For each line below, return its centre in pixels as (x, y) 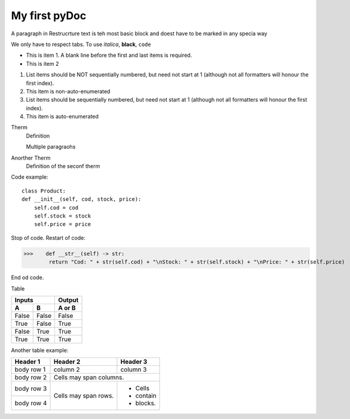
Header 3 (134, 362)
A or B (67, 308)
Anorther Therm (31, 158)
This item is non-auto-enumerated (68, 91)
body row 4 (31, 403)
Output (68, 300)
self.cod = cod (56, 207)
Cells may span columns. (89, 378)
